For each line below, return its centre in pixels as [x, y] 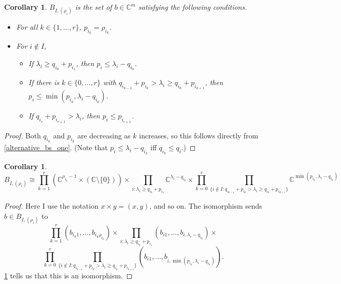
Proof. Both [23, 135]
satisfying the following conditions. [193, 7]
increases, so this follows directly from [199, 135]
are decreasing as [104, 135]
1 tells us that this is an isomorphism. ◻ [68, 275]
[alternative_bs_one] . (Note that [56, 147]
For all [27, 27]
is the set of [94, 7]
